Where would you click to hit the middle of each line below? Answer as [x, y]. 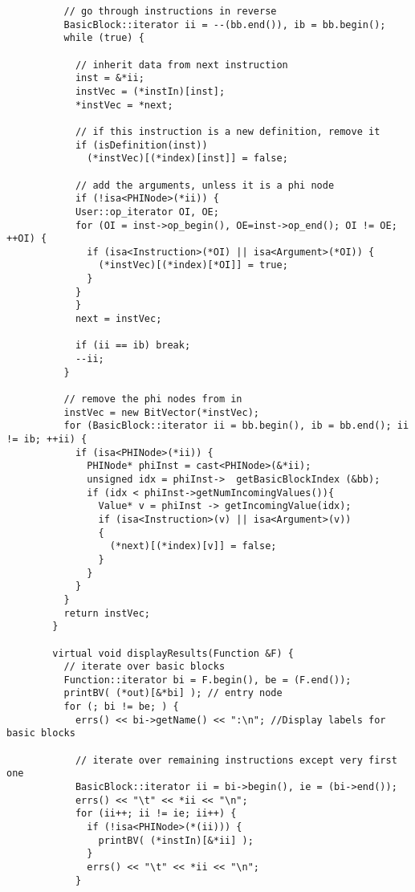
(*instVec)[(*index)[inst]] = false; [187, 159]
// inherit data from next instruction [181, 65]
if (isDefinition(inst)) [141, 145]
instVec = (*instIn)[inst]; [150, 91]
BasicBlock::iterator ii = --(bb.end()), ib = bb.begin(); [225, 24]
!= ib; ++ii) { [47, 439]
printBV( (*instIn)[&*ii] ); [176, 840]
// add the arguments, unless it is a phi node [205, 185]
